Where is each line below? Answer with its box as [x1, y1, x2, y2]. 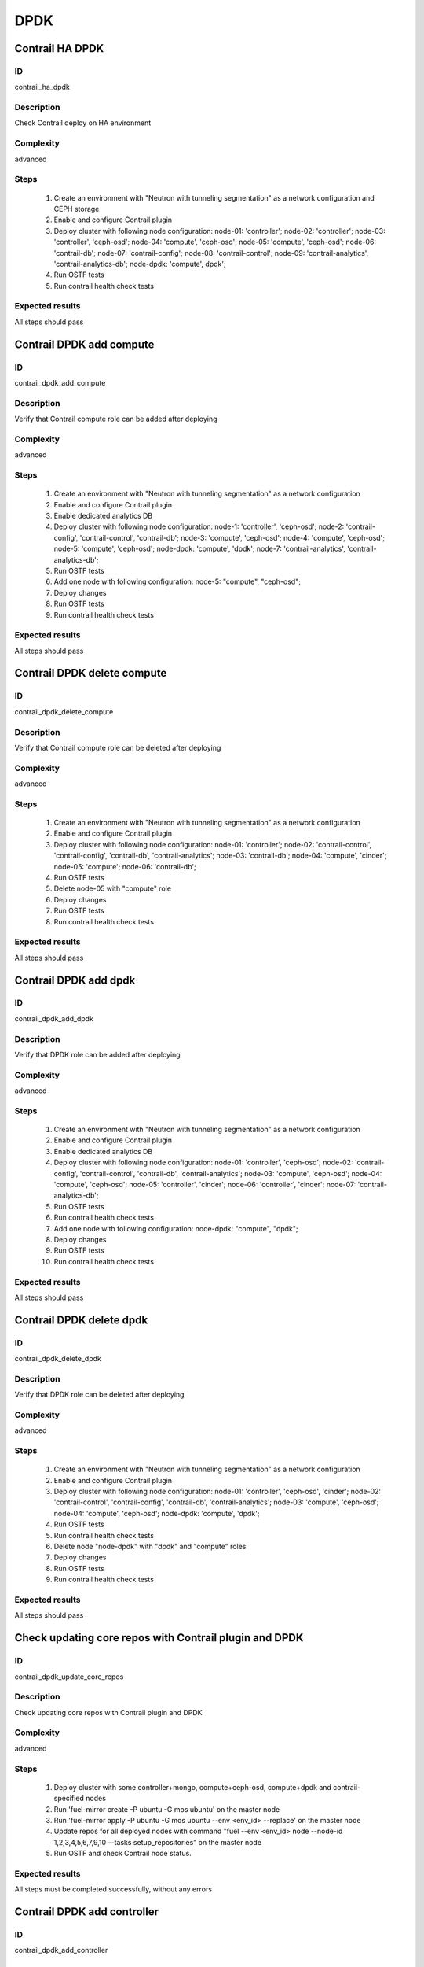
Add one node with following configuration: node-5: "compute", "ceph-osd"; [53, 577, 302, 586]
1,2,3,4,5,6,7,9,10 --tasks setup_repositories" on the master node [53, 1837, 262, 1847]
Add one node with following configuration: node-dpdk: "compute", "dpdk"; [53, 1223, 298, 1233]
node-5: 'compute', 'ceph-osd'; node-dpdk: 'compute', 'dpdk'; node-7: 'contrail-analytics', [53, 544, 345, 554]
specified [53, 1794, 84, 1803]
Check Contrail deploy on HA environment [14, 118, 152, 127]
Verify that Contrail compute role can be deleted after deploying [14, 743, 221, 752]
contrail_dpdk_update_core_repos [14, 1672, 124, 1681]
